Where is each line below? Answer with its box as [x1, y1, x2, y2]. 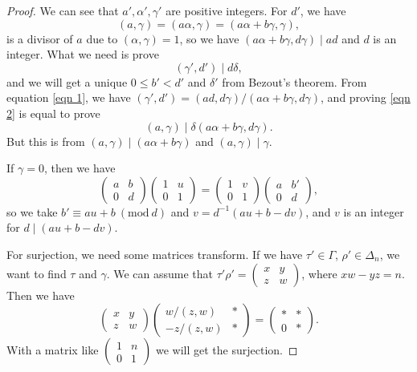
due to [86, 30, 118, 46]
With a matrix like [6, 342, 99, 358]
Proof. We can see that [6, 2, 119, 18]
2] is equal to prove [6, 104, 100, 121]
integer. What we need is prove [6, 46, 159, 63]
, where [301, 265, 337, 281]
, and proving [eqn [321, 89, 411, 106]
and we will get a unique [6, 73, 128, 90]
